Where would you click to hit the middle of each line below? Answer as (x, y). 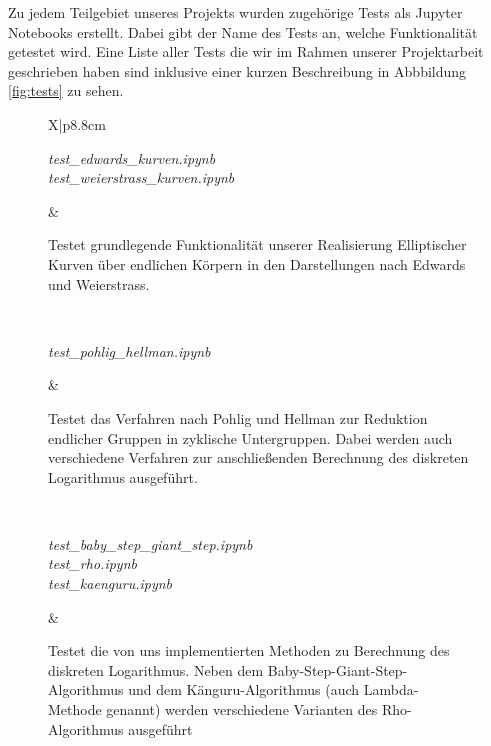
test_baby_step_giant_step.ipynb (150, 543)
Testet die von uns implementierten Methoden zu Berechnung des (249, 650)
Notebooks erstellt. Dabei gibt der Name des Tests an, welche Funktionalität (243, 31)
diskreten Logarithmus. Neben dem (156, 669)
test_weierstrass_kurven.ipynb (141, 177)
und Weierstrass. (99, 283)
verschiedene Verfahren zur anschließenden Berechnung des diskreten (258, 457)
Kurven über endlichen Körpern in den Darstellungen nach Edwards (257, 263)
